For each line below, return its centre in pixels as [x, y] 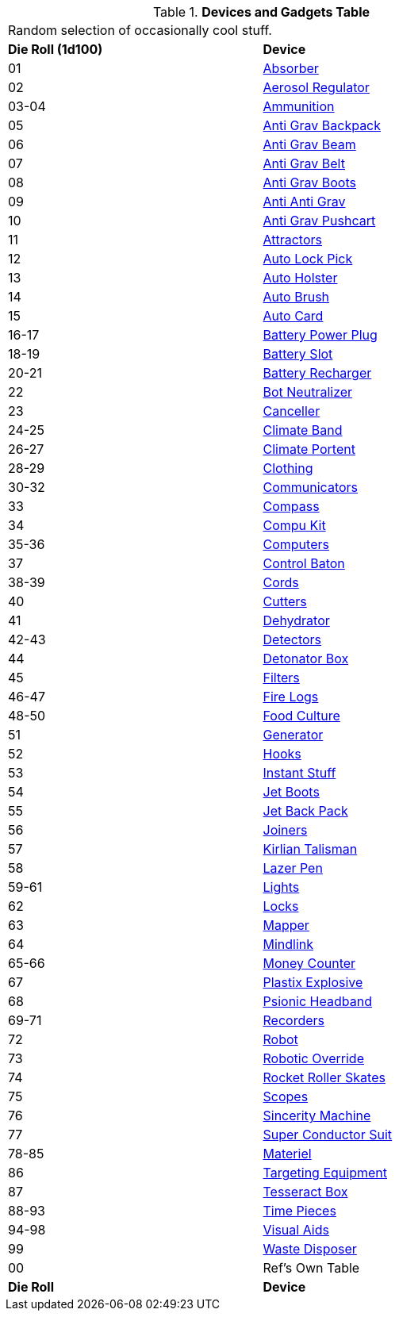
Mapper [286, 925]
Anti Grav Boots [309, 182]
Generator [293, 735]
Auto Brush [296, 297]
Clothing [288, 468]
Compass [291, 506]
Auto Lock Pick [308, 259]
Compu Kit [294, 525]
